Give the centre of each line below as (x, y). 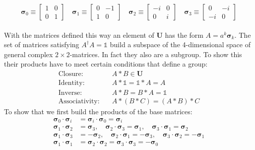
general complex (29, 54)
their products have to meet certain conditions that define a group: (106, 64)
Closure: (71, 74)
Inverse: (70, 93)
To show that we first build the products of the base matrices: (98, 112)
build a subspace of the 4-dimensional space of (180, 44)
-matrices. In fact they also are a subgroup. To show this (156, 54)
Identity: (71, 83)
